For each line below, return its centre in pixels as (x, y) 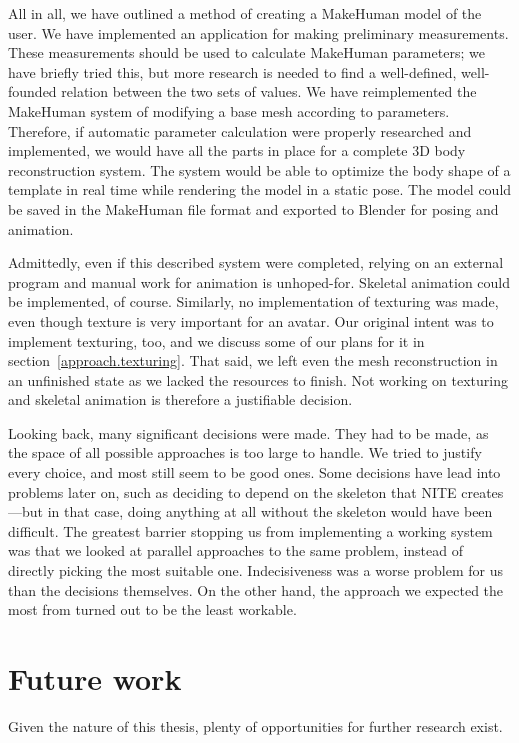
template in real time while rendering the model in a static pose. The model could (260, 189)
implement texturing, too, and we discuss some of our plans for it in (216, 340)
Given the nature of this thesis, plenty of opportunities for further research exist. (255, 725)
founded (32, 91)
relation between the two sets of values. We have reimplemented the (269, 91)
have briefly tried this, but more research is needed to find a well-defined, (232, 71)
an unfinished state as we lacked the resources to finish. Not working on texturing (258, 379)
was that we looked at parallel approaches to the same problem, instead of (235, 550)
